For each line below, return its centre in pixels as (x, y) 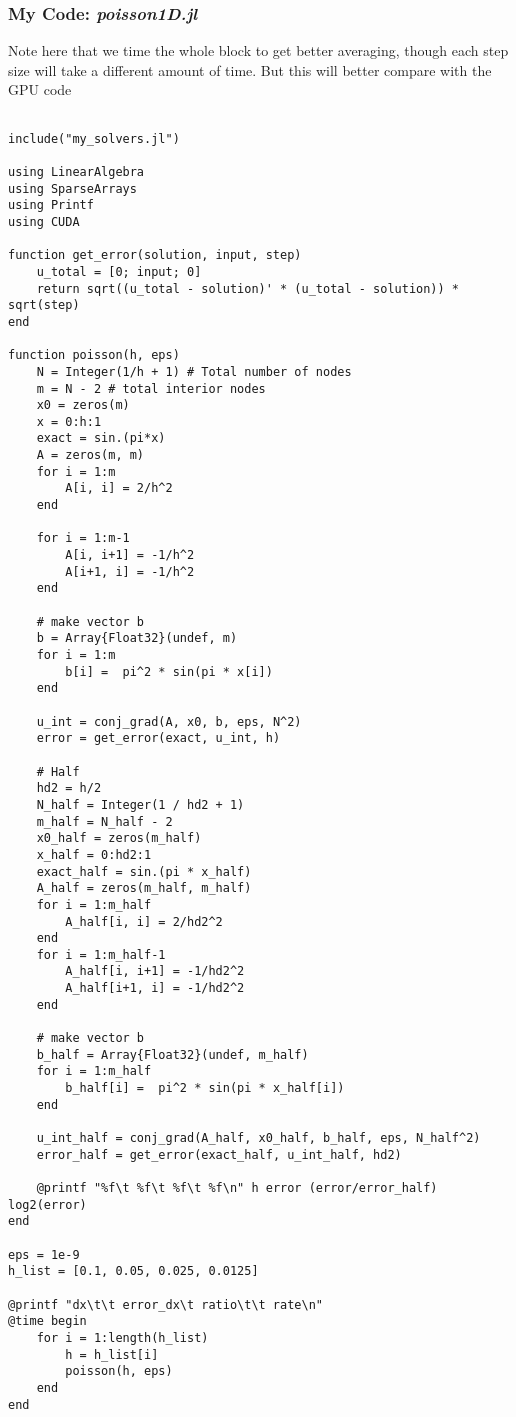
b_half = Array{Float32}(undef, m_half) (172, 1054)
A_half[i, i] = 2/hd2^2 (144, 921)
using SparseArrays (72, 188)
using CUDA (44, 221)
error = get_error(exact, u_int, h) (158, 738)
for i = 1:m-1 (83, 538)
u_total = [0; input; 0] (119, 271)
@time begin (47, 1321)
